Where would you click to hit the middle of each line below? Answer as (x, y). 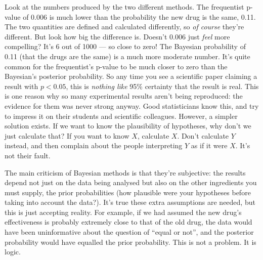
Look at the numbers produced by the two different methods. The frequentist (124, 7)
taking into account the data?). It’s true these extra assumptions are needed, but (130, 202)
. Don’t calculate (203, 135)
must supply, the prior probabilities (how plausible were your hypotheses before (128, 192)
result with (21, 86)
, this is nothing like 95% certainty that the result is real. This (162, 86)
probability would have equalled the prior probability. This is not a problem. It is (130, 242)
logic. (13, 252)
